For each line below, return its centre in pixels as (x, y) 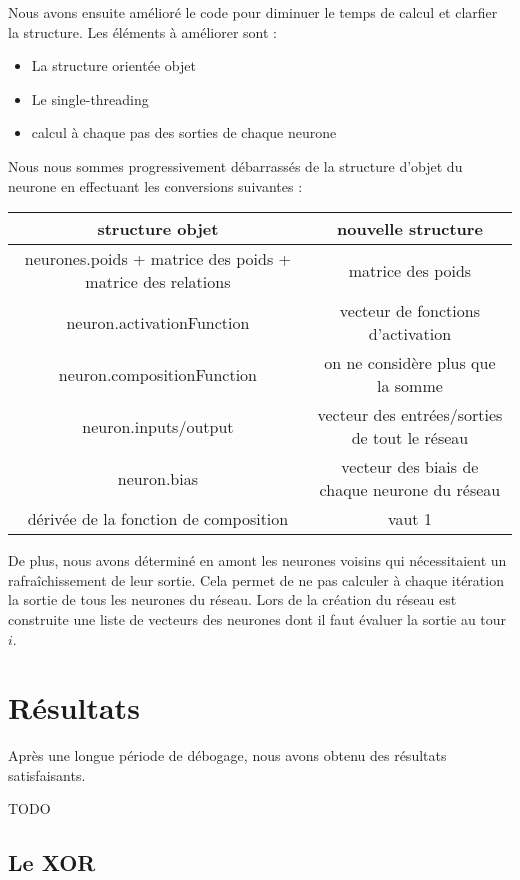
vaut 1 (409, 519)
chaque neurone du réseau (410, 490)
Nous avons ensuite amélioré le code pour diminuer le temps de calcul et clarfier (253, 12)
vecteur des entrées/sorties (410, 415)
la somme (409, 386)
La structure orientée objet (113, 65)
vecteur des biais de (410, 467)
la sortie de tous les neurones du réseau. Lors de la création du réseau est (232, 599)
